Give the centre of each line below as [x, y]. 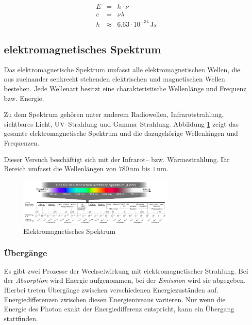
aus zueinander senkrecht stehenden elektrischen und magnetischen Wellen [115, 79]
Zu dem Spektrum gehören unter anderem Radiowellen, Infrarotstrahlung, [114, 114]
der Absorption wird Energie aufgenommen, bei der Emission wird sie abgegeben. [125, 280]
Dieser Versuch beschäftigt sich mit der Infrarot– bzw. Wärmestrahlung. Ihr [117, 159]
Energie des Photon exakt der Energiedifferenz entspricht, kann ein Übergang [119, 309]
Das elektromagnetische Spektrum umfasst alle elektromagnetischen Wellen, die [122, 69]
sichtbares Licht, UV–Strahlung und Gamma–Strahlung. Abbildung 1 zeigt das [121, 123]
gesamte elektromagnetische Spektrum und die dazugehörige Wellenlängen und [121, 133]
